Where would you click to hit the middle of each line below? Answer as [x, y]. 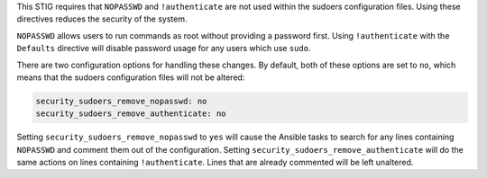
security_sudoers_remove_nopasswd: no [121, 101]
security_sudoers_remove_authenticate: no [131, 114]
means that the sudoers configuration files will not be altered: [131, 77]
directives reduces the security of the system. [102, 19]
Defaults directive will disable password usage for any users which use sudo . [164, 49]
